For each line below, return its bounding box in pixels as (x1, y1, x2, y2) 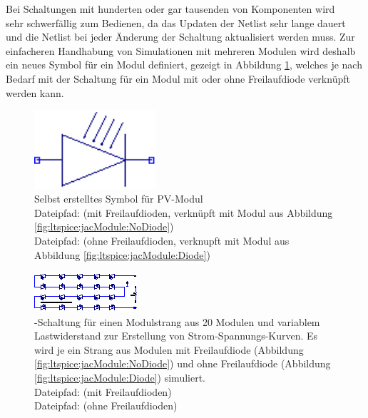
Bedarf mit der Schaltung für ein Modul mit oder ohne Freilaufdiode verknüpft (6, 71, 350, 86)
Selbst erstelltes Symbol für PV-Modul (34, 191, 203, 206)
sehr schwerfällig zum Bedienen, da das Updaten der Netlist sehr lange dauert (6, 15, 346, 30)
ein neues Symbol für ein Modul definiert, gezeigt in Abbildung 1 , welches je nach (6, 57, 362, 72)
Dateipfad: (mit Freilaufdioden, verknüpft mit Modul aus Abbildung (34, 205, 333, 220)
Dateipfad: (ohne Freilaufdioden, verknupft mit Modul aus (34, 233, 290, 248)
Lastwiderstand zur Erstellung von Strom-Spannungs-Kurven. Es (34, 328, 318, 343)
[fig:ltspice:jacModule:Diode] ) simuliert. (34, 370, 205, 385)
